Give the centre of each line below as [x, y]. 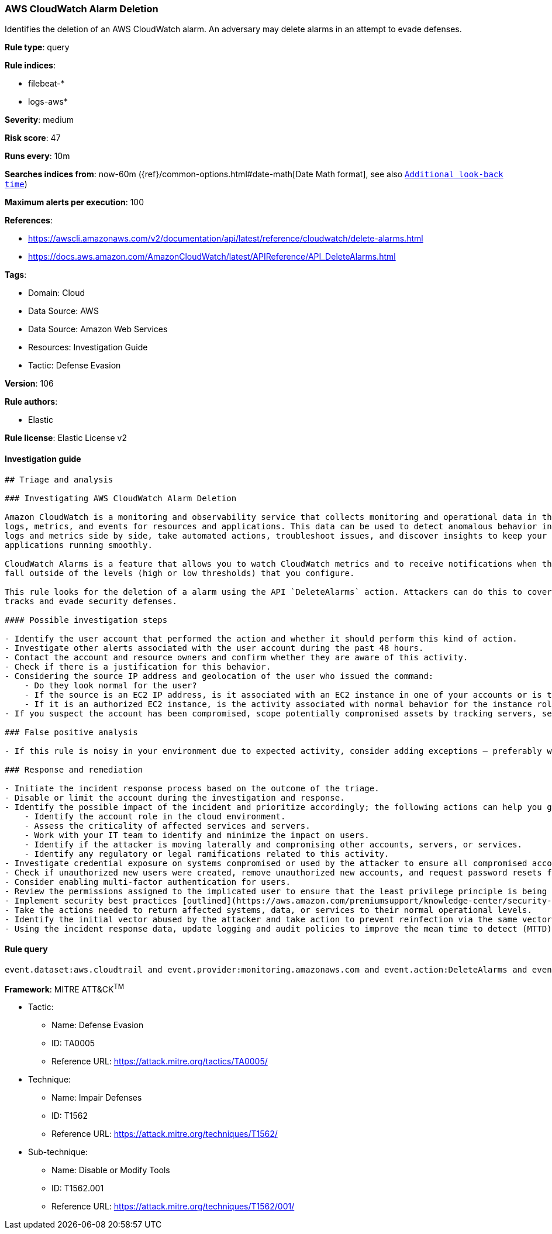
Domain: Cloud [57, 293]
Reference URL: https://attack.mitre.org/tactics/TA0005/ [160, 1061]
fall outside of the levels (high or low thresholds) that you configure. [180, 573]
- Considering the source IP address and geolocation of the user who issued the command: [219, 676]
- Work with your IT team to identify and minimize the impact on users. [197, 835]
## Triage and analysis [59, 479]
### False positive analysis [71, 732]
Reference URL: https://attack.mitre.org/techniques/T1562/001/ [173, 1207]
